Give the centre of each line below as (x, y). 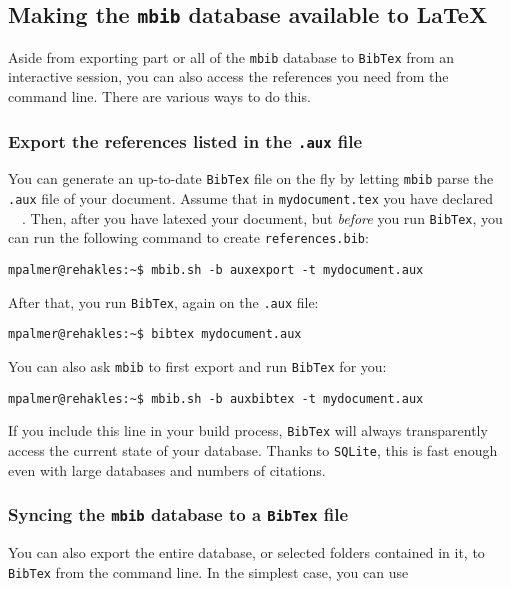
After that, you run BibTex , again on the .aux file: (163, 301)
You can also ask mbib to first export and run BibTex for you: (197, 366)
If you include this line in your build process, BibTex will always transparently (248, 430)
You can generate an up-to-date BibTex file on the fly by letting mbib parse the (251, 178)
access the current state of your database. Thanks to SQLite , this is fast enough (253, 449)
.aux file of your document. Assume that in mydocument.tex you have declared (250, 198)
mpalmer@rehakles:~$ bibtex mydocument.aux (155, 334)
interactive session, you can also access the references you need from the (228, 76)
